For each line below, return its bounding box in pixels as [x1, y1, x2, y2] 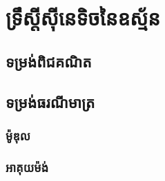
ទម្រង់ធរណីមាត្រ [6, 91, 95, 112]
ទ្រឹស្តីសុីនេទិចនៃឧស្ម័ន [6, 3, 161, 32]
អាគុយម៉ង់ [6, 158, 49, 175]
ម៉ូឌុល [6, 127, 30, 144]
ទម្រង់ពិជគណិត [6, 50, 92, 72]
